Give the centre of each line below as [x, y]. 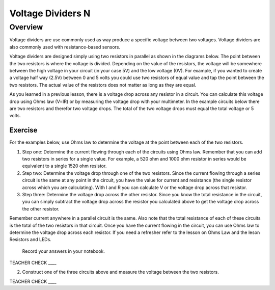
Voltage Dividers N [50, 13]
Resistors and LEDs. [31, 240]
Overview [26, 27]
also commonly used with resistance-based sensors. [65, 47]
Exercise [23, 130]
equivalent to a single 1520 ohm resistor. [64, 166]
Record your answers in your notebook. [64, 251]
